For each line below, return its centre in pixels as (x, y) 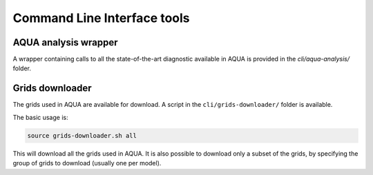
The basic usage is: (40, 117)
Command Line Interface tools (101, 18)
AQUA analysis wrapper (65, 42)
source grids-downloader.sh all (82, 135)
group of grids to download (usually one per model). (87, 163)
